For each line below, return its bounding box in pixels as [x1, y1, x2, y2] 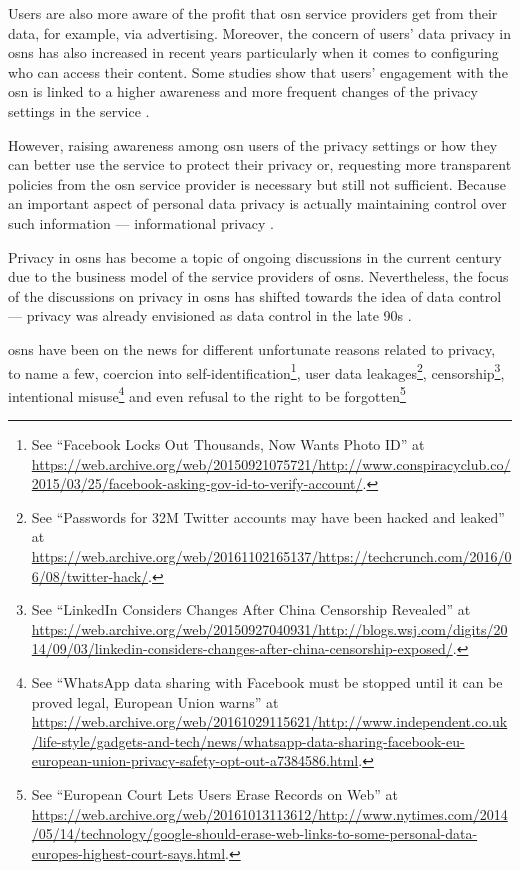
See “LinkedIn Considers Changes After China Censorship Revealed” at [31, 599, 471, 620]
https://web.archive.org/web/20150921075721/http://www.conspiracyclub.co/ [31, 453, 511, 474]
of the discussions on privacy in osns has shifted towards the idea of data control [8, 285, 502, 306]
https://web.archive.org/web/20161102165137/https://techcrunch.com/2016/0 [31, 545, 512, 566]
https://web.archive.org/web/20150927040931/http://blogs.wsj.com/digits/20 [31, 618, 508, 639]
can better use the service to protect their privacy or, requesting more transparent [8, 154, 512, 175]
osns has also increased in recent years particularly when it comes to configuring [8, 42, 499, 63]
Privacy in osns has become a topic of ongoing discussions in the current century [8, 246, 502, 267]
